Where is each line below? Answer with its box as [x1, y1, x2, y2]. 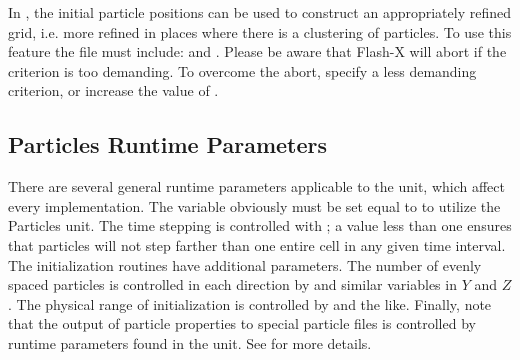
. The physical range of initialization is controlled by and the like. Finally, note [8, 293, 492, 314]
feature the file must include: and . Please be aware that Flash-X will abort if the [8, 41, 507, 62]
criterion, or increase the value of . [8, 80, 219, 101]
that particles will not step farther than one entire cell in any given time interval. [8, 234, 506, 255]
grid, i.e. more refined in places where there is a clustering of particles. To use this [8, 21, 512, 42]
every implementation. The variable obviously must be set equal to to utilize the [8, 195, 501, 216]
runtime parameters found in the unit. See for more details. [8, 332, 372, 353]
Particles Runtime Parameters [8, 129, 328, 160]
